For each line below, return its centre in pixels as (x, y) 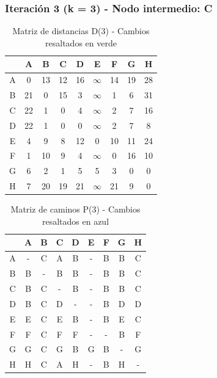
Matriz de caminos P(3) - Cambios (75, 209)
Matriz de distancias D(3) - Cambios (81, 31)
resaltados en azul (75, 221)
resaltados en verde (81, 42)
